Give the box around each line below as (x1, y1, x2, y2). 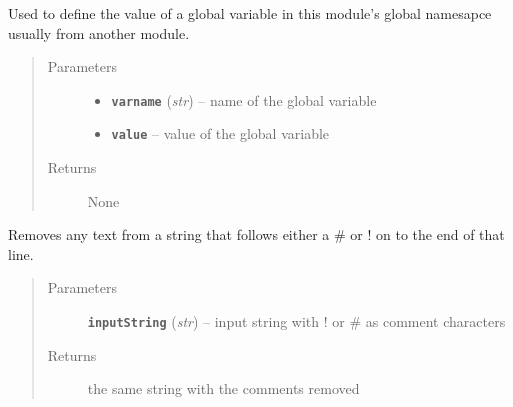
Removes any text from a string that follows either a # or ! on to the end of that (8, 224, 505, 245)
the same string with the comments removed (87, 378, 360, 399)
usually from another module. (8, 22, 190, 43)
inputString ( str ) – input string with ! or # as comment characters (87, 311, 506, 332)
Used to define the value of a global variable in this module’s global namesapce (8, 3, 492, 23)
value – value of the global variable (111, 123, 330, 144)
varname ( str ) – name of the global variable (111, 89, 377, 110)
